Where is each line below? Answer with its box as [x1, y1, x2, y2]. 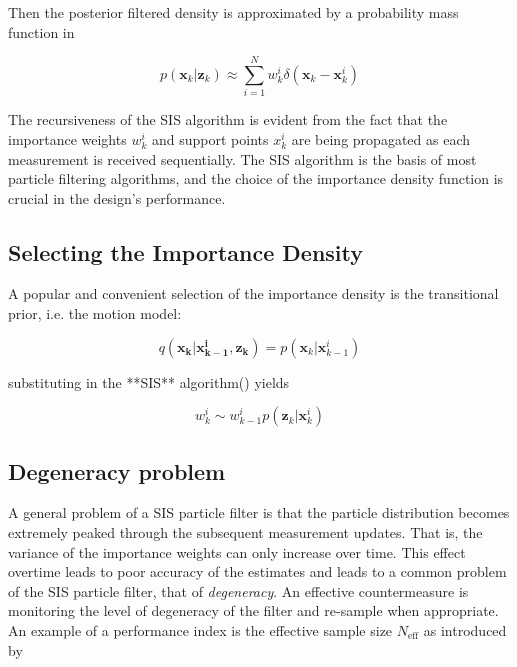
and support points [151, 128, 269, 149]
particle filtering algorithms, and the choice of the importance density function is [8, 168, 504, 189]
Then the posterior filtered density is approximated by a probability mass [8, 2, 459, 22]
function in [8, 21, 75, 42]
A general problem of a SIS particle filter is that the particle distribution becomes [8, 502, 510, 523]
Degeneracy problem [8, 455, 226, 486]
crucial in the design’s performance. [8, 187, 226, 208]
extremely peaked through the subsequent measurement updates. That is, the [8, 522, 483, 543]
